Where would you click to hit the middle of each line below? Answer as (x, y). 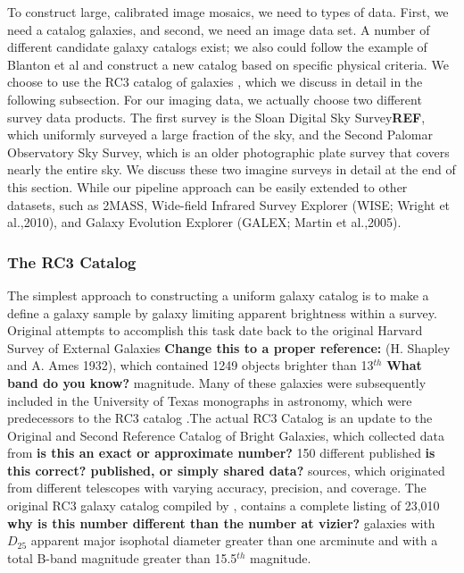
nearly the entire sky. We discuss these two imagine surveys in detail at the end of (232, 169)
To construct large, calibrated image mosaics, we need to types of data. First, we (228, 12)
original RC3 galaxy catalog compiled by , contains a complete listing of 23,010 (224, 506)
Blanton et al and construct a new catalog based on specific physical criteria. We (228, 64)
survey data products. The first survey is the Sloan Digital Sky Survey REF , (216, 117)
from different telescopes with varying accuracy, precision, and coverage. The (217, 488)
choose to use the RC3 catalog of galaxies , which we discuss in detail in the (215, 82)
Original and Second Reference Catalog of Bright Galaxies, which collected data (226, 435)
